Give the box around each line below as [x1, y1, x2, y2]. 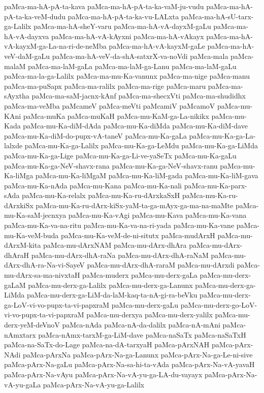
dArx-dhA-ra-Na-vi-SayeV [4, 259, 85, 270]
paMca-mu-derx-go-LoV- [180, 299, 257, 310]
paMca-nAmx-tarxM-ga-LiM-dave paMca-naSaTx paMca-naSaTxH [38, 329, 246, 340]
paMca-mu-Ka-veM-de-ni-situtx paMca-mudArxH [60, 230, 215, 240]
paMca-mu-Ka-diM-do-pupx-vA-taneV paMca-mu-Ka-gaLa [4, 130, 187, 141]
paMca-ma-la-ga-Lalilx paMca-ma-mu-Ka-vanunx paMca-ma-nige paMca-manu [4, 71, 250, 81]
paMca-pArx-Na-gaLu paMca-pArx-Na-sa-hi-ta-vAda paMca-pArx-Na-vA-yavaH [4, 359, 255, 370]
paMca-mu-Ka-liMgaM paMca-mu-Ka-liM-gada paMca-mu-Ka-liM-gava [35, 170, 258, 181]
